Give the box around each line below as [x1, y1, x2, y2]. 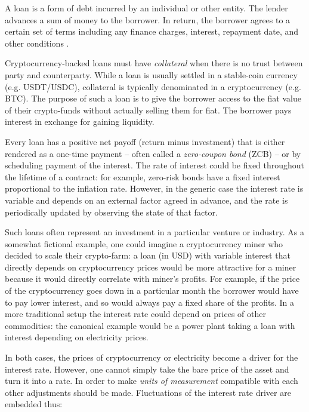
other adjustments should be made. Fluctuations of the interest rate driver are [5, 386, 291, 398]
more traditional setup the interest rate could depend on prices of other [5, 308, 266, 320]
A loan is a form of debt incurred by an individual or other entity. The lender [5, 2, 288, 14]
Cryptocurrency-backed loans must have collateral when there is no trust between [5, 57, 303, 69]
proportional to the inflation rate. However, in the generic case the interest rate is [5, 182, 304, 195]
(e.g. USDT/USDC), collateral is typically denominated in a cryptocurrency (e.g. [5, 80, 301, 93]
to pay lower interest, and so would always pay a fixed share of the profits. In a [5, 296, 295, 308]
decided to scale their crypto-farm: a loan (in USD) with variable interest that [5, 249, 291, 262]
